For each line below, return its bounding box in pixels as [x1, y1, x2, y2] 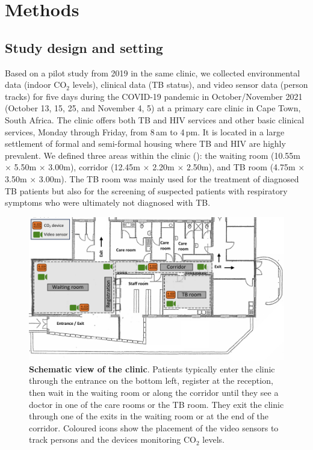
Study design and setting [5, 38, 163, 57]
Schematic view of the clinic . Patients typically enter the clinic [29, 362, 275, 375]
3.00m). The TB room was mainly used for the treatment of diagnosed [39, 172, 299, 185]
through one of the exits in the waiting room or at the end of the [29, 410, 269, 422]
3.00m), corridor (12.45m [48, 161, 140, 173]
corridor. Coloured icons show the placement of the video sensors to [29, 421, 279, 434]
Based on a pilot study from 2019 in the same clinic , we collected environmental [5, 66, 300, 79]
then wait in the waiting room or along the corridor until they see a [29, 386, 279, 398]
